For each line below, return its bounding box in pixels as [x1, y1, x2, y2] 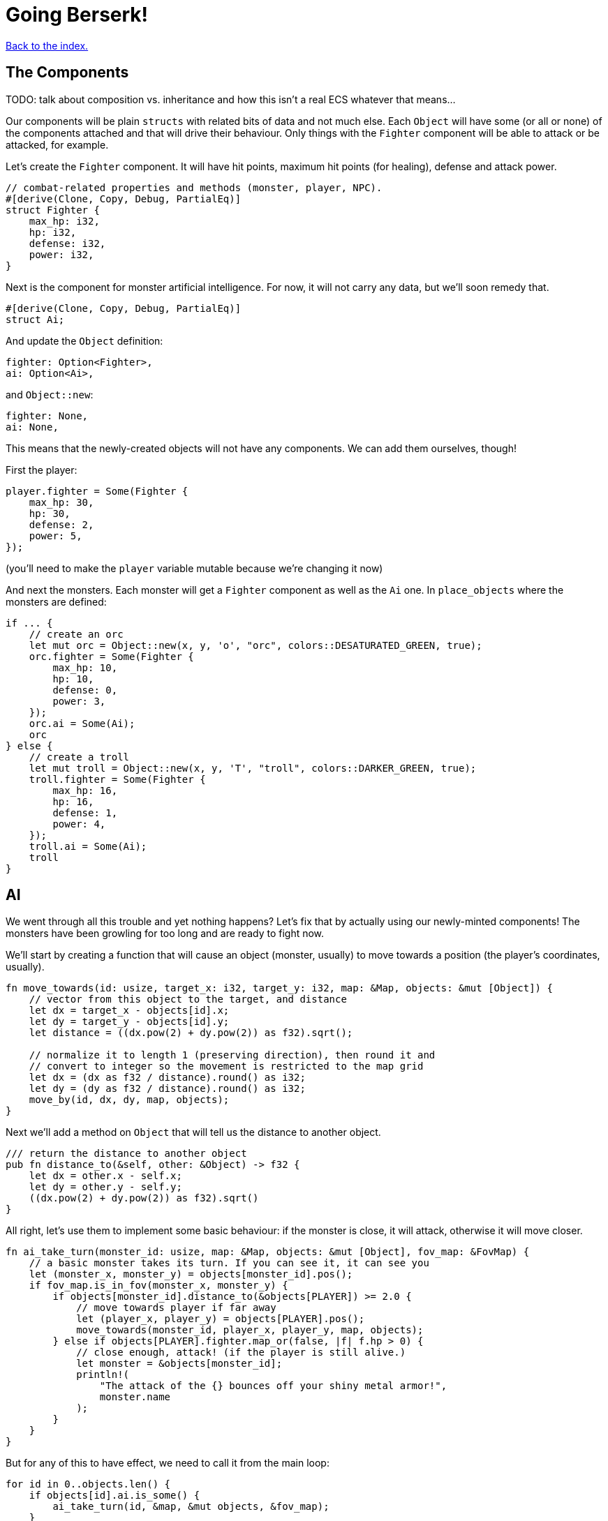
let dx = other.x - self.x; [29, 1170, 182, 1182]
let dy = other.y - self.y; [29, 1181, 182, 1193]
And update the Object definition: [6, 334, 163, 347]
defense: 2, [29, 518, 94, 530]
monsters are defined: [6, 595, 107, 608]
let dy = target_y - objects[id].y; [29, 1016, 230, 1028]
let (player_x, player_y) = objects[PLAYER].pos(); [76, 1313, 365, 1325]
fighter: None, [6, 410, 89, 421]
